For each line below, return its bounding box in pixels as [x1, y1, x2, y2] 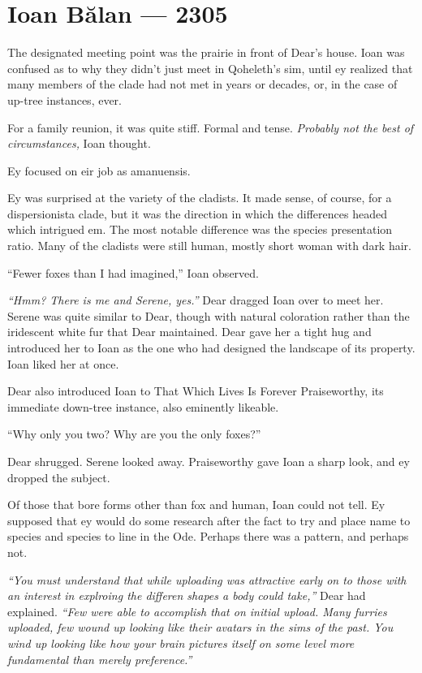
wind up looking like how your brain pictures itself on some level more [7, 634, 355, 651]
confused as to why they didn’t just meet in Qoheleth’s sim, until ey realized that [7, 59, 413, 76]
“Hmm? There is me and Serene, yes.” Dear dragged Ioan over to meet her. [7, 291, 384, 308]
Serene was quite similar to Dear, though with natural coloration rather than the [7, 307, 410, 324]
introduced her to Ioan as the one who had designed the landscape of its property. [7, 339, 416, 356]
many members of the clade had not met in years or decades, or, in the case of [7, 75, 398, 93]
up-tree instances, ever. [7, 91, 122, 108]
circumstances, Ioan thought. [7, 135, 151, 152]
